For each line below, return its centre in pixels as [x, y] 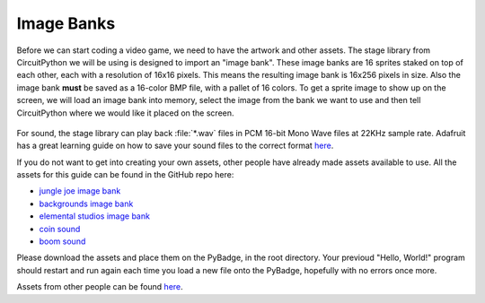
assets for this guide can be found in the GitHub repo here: [125, 175]
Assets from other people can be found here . [100, 287]
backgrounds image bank [86, 203]
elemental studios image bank [94, 216]
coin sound [60, 229]
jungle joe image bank [80, 191]
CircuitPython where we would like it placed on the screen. [125, 113]
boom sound [62, 241]
